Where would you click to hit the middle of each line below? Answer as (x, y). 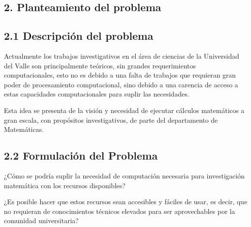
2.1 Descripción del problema (79, 36)
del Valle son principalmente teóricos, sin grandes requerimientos (100, 65)
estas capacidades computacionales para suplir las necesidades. (97, 94)
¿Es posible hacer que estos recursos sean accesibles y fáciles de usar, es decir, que (126, 202)
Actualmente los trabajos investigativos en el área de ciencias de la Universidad (122, 56)
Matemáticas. (24, 129)
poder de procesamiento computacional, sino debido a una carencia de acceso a (121, 84)
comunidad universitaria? (41, 220)
